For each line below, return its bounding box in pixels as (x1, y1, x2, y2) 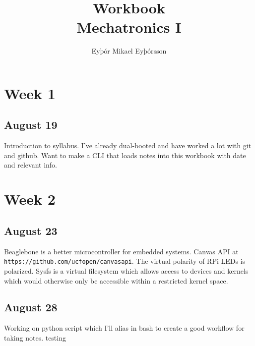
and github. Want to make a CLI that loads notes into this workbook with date (4, 150, 246, 160)
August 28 (4, 299, 58, 315)
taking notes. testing (4, 332, 66, 343)
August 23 (4, 223, 58, 238)
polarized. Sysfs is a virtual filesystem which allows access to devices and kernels (4, 265, 249, 276)
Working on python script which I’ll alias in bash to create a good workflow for (4, 323, 245, 333)
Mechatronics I (76, 17, 182, 37)
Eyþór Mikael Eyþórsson (91, 46, 167, 56)
